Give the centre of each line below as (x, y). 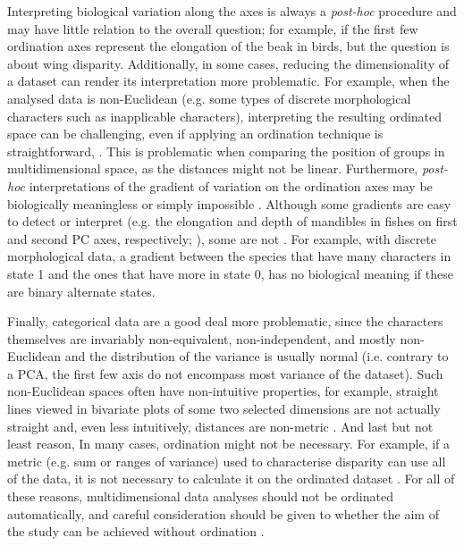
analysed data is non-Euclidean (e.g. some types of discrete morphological (209, 98)
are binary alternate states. (81, 291)
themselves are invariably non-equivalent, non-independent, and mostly (202, 338)
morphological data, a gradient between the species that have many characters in (229, 256)
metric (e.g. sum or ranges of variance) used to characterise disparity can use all (227, 461)
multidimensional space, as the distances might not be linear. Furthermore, (213, 168)
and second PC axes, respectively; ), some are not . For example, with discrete (222, 238)
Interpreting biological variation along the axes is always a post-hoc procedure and (232, 11)
